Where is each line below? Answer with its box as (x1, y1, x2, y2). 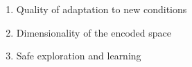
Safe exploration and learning (16, 48, 141, 63)
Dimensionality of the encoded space (16, 25, 171, 39)
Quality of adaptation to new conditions (16, 2, 187, 16)
